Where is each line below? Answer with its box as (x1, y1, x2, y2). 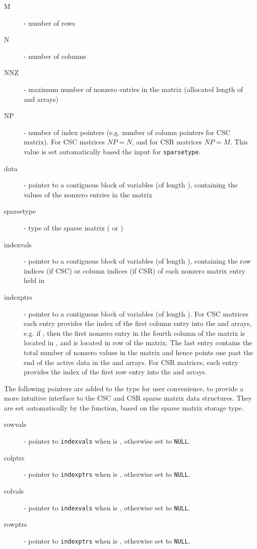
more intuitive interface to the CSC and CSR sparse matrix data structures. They (4, 393, 252, 403)
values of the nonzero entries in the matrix (24, 189, 153, 199)
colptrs (4, 452, 25, 462)
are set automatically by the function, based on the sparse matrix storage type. (4, 402, 244, 412)
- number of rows (24, 17, 75, 28)
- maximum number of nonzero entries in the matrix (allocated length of (24, 84, 243, 94)
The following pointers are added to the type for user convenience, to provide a (4, 383, 244, 393)
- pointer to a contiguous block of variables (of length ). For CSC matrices (24, 308, 249, 319)
